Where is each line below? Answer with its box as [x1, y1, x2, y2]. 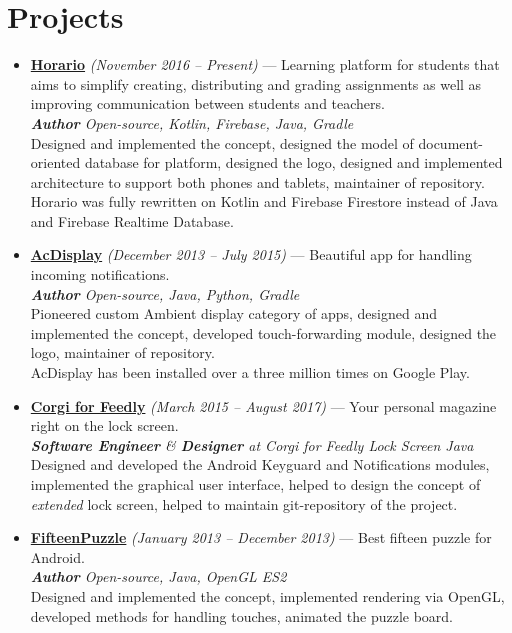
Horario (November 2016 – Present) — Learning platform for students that [30, 54, 500, 75]
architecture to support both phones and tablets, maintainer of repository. [30, 171, 485, 192]
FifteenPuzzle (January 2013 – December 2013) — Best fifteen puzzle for [30, 527, 492, 548]
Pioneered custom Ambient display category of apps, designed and [30, 303, 437, 324]
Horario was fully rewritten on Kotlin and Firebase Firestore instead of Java [30, 191, 498, 212]
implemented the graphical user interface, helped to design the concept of [30, 474, 481, 494]
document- [418, 132, 484, 153]
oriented [30, 152, 81, 173]
